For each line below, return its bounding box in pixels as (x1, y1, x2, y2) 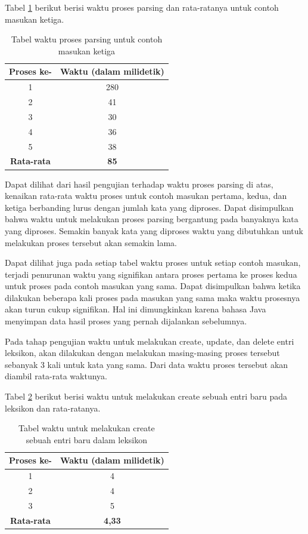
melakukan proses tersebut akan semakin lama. (5, 236, 177, 248)
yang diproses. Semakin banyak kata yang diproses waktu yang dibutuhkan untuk (5, 224, 303, 237)
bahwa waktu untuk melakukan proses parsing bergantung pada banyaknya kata (5, 213, 298, 225)
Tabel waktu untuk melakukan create (18, 422, 155, 434)
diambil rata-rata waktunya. (5, 370, 107, 382)
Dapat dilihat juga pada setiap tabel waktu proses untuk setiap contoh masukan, (5, 256, 301, 269)
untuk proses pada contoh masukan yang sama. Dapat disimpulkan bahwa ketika (5, 280, 301, 292)
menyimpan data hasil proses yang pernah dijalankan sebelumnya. (5, 315, 247, 327)
